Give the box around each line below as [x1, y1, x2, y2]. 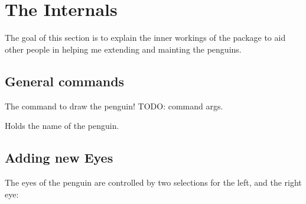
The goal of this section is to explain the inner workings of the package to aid [5, 31, 286, 44]
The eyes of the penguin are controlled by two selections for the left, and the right [5, 176, 302, 188]
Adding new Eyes [5, 148, 113, 167]
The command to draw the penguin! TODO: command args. [5, 99, 223, 112]
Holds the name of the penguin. [5, 119, 119, 132]
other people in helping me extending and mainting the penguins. [5, 43, 242, 55]
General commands [5, 72, 125, 90]
